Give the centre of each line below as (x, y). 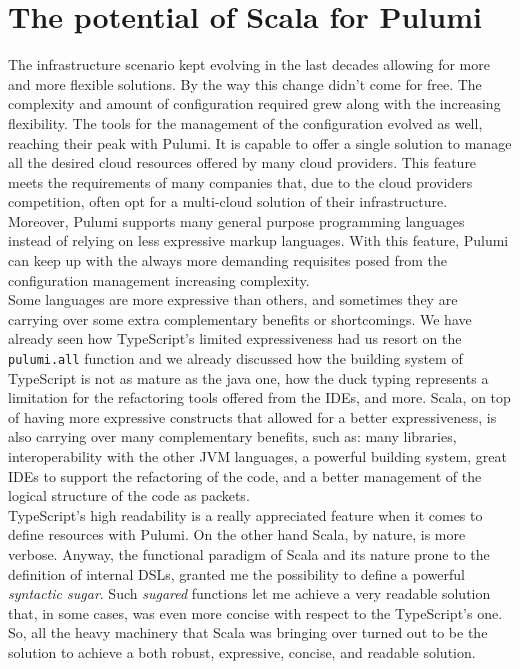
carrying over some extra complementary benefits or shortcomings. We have (240, 318)
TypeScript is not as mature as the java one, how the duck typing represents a (248, 377)
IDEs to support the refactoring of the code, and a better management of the (245, 475)
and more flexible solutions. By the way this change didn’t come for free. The (245, 83)
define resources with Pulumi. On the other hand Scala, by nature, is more (237, 534)
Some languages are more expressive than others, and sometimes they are (233, 299)
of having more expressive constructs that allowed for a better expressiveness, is (252, 416)
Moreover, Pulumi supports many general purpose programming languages (236, 220)
